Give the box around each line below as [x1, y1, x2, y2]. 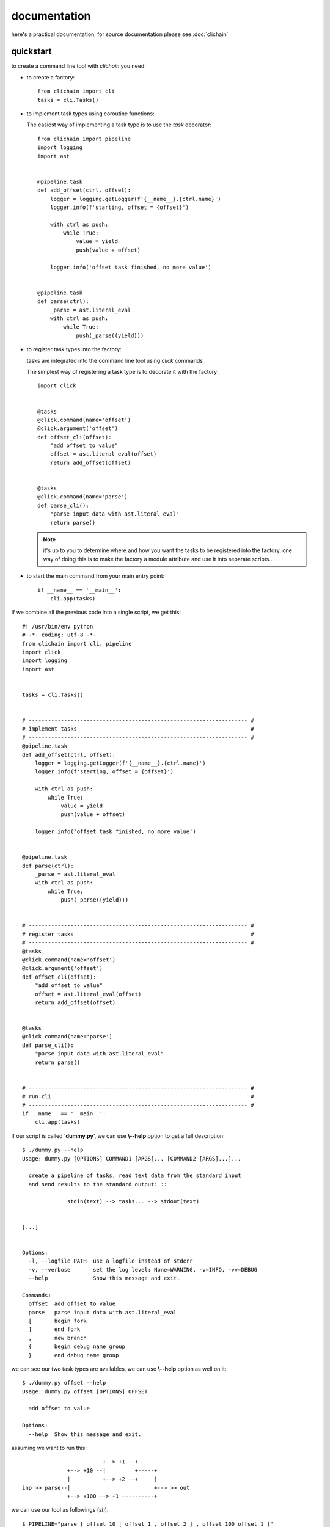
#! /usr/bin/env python [22, 623, 94, 630]
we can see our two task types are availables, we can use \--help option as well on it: [11, 1365, 227, 1372]
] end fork [28, 1326, 81, 1333]
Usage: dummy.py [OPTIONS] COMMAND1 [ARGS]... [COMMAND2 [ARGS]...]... [22, 1155, 241, 1162]
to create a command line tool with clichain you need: [11, 62, 146, 70]
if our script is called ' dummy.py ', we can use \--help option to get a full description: [11, 1132, 226, 1139]
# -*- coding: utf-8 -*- [22, 632, 97, 638]
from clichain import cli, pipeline [22, 640, 132, 647]
